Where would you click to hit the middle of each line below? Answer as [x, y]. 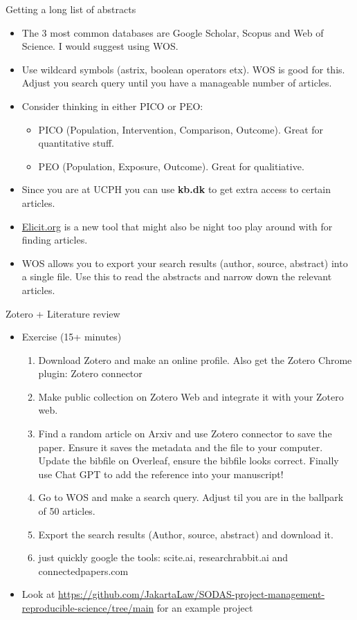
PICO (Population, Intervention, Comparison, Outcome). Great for [181, 129]
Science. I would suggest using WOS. [100, 46]
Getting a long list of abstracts [71, 9]
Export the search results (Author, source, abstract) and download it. [186, 534]
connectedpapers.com [83, 571]
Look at [38, 594]
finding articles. [55, 240]
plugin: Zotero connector [90, 373]
